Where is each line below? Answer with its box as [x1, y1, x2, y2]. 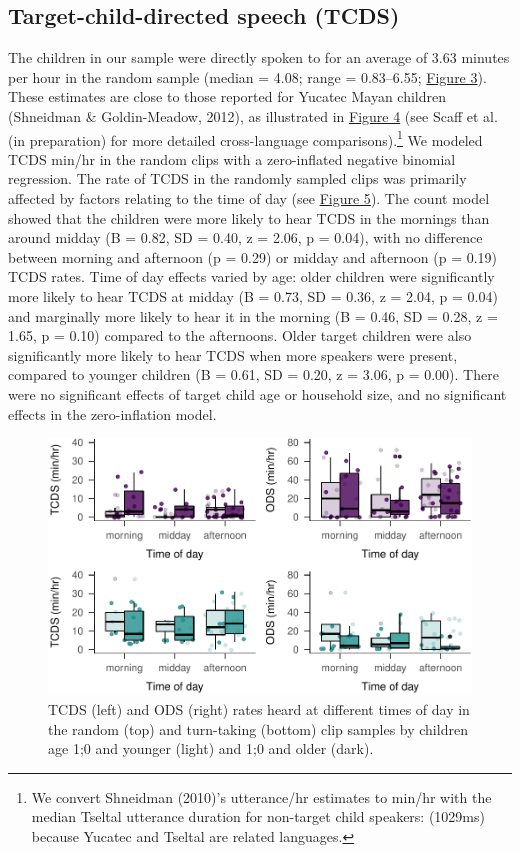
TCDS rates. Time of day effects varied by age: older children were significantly [8, 266, 495, 287]
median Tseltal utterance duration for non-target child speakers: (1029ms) [31, 806, 485, 827]
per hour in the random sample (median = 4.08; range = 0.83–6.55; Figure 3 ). [8, 66, 487, 87]
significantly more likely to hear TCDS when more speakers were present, [8, 344, 458, 365]
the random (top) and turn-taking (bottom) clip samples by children [48, 718, 468, 739]
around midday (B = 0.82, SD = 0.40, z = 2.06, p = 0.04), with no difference [8, 227, 483, 248]
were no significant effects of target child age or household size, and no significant [8, 383, 507, 404]
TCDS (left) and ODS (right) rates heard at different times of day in [48, 699, 470, 720]
